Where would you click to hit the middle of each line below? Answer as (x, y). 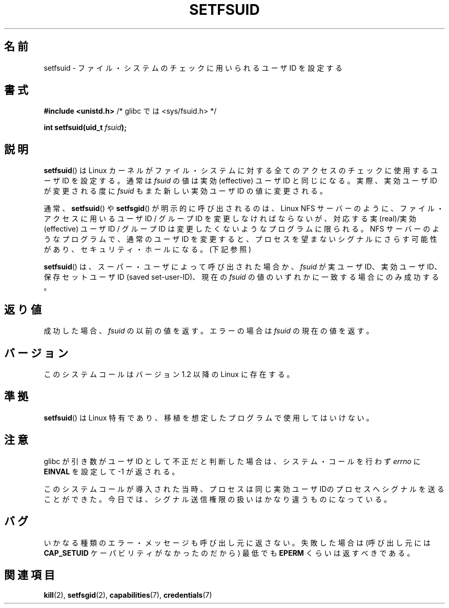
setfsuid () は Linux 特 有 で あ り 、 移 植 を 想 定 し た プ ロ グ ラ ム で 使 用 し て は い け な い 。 (209, 417)
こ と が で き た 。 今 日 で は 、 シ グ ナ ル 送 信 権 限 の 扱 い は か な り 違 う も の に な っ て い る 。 (218, 499)
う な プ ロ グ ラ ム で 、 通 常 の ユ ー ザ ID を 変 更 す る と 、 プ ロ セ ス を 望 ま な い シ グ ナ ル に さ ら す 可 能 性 (240, 239)
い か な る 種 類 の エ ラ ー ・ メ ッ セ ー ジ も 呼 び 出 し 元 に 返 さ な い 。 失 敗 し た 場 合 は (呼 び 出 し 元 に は (237, 542)
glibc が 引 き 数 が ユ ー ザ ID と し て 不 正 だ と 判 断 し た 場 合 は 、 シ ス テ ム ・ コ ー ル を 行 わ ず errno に (232, 461)
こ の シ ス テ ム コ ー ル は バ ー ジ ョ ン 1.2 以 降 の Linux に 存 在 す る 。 (169, 374)
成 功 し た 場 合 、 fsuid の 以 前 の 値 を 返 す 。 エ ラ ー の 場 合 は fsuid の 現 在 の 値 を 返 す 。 (209, 331)
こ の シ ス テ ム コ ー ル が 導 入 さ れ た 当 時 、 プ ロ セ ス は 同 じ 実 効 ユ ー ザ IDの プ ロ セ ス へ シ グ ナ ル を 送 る (244, 489)
